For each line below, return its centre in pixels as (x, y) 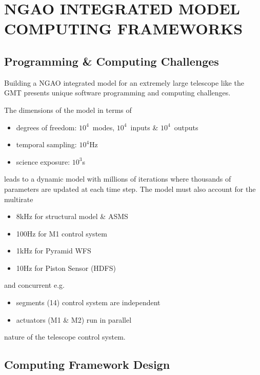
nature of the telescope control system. (65, 337)
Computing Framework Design (87, 364)
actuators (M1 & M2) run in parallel (74, 319)
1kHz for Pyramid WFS (54, 251)
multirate (19, 199)
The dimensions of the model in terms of (68, 110)
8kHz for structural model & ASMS (72, 216)
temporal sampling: (46, 144)
